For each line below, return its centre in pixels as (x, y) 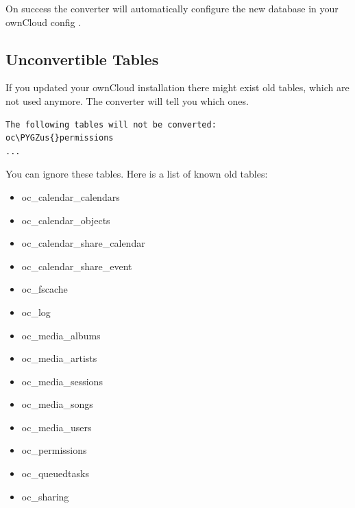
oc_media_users (57, 427)
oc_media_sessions (62, 381)
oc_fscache (45, 289)
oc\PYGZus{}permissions (60, 138)
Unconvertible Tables (82, 59)
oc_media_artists (59, 358)
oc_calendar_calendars (71, 196)
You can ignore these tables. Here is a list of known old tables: (137, 174)
